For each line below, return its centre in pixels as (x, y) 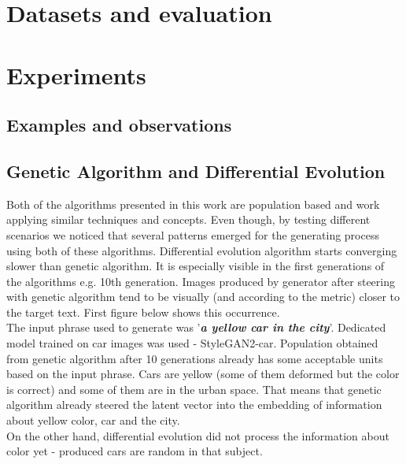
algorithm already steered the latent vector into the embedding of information (194, 405)
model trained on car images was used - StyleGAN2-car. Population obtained (192, 343)
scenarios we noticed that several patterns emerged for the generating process (193, 234)
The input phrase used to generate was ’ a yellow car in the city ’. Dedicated (196, 327)
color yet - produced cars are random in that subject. (135, 451)
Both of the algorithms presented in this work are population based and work (193, 204)
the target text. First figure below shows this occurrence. (143, 312)
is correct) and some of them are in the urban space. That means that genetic (194, 389)
